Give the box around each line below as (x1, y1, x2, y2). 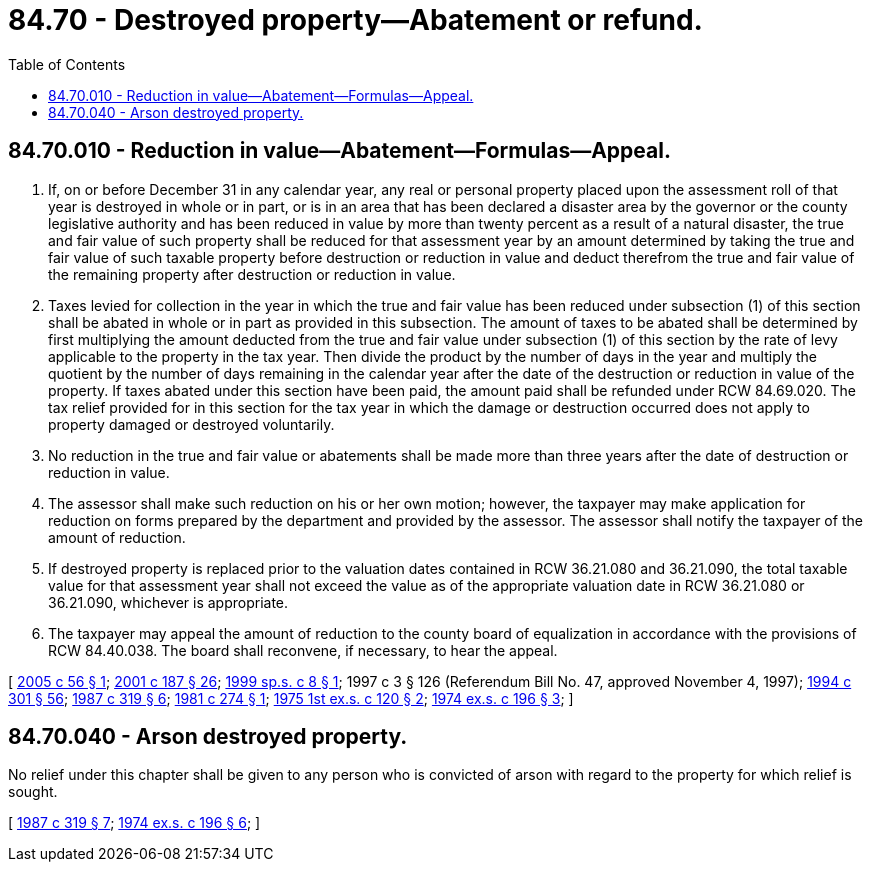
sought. (8, 783, 58, 801)
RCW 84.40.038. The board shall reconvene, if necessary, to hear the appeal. (48, 641, 558, 659)
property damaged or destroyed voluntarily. (48, 415, 335, 433)
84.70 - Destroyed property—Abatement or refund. (8, 3, 703, 37)
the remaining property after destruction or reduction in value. (48, 265, 456, 283)
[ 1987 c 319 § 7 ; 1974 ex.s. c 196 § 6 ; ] (8, 814, 261, 832)
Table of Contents (8, 55, 126, 73)
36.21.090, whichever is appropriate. (48, 593, 289, 611)
